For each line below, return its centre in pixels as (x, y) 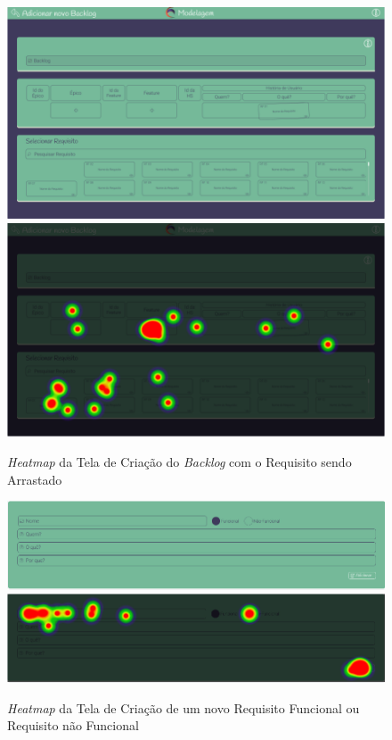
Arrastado (35, 479)
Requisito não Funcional (73, 725)
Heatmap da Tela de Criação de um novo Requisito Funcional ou (184, 707)
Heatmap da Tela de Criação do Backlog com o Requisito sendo (180, 462)
